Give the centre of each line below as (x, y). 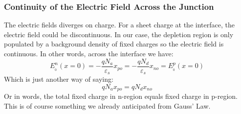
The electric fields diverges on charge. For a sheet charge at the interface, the (119, 25)
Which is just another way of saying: (59, 79)
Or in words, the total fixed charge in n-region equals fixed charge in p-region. (121, 96)
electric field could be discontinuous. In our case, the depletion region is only (119, 34)
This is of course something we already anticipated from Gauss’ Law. (107, 105)
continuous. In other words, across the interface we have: (89, 53)
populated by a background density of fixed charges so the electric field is (114, 44)
